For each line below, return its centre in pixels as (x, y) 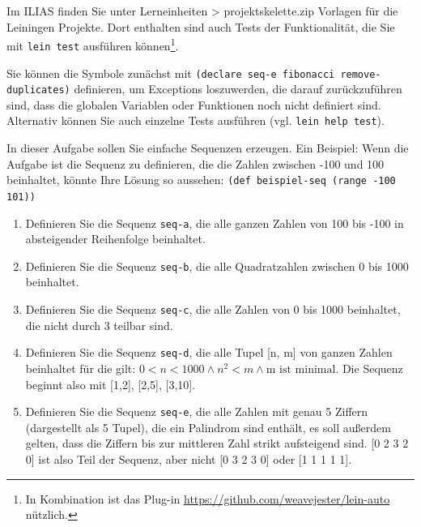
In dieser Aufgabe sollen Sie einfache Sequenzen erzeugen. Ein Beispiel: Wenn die (208, 148)
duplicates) (38, 90)
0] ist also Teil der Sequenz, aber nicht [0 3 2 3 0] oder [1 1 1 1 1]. (189, 459)
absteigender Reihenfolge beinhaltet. (115, 239)
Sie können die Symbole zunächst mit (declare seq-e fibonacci (171, 73)
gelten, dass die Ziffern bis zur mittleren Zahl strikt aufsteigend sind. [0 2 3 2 (217, 443)
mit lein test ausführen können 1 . (93, 44)
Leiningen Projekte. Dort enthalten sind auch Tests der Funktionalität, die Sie (201, 26)
